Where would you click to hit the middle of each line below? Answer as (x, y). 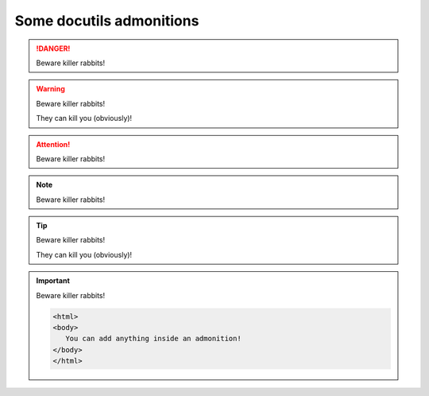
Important (53, 281)
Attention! (53, 144)
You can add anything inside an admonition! (153, 339)
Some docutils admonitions (107, 21)
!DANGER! (53, 49)
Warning (50, 89)
